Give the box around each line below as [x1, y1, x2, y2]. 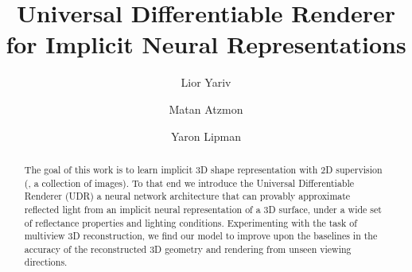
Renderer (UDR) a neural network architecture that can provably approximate [24, 189, 351, 203]
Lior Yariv [181, 74, 231, 91]
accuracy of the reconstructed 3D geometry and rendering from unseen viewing [24, 242, 352, 255]
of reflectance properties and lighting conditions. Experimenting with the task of [24, 216, 357, 229]
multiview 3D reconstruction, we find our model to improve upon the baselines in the [24, 229, 378, 243]
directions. [24, 255, 68, 269]
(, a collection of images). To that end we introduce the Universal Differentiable [24, 176, 355, 189]
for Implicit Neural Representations [6, 28, 406, 60]
